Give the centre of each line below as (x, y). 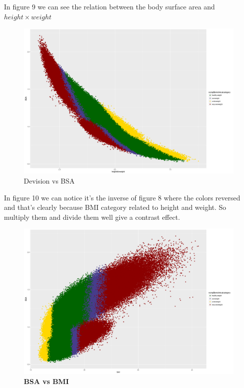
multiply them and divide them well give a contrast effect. (92, 217)
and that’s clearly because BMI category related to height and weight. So (115, 207)
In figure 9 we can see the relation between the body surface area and (110, 6)
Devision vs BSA (49, 180)
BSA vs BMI (46, 381)
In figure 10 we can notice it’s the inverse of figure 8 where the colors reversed (122, 197)
